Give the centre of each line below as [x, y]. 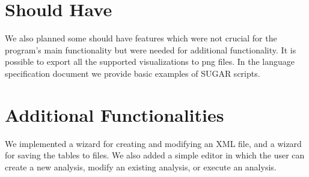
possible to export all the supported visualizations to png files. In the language [150, 61]
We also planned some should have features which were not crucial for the [141, 38]
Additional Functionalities [115, 114]
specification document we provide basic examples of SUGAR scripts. [133, 73]
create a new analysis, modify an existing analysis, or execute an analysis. [141, 166]
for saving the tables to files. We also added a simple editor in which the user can [155, 155]
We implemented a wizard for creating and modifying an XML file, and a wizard [153, 143]
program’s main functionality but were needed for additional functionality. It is [151, 49]
